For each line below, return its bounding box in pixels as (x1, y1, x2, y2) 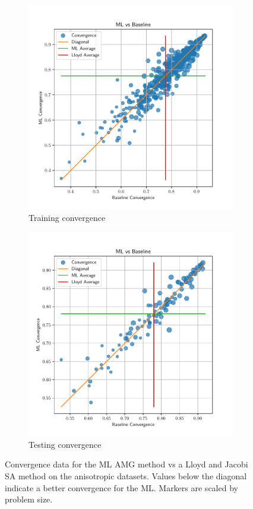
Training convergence (29, 211, 106, 223)
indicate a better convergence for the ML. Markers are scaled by (5, 481, 238, 494)
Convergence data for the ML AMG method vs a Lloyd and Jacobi (5, 458, 248, 470)
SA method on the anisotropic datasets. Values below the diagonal (5, 469, 247, 482)
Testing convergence (29, 438, 102, 450)
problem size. (5, 493, 53, 505)
